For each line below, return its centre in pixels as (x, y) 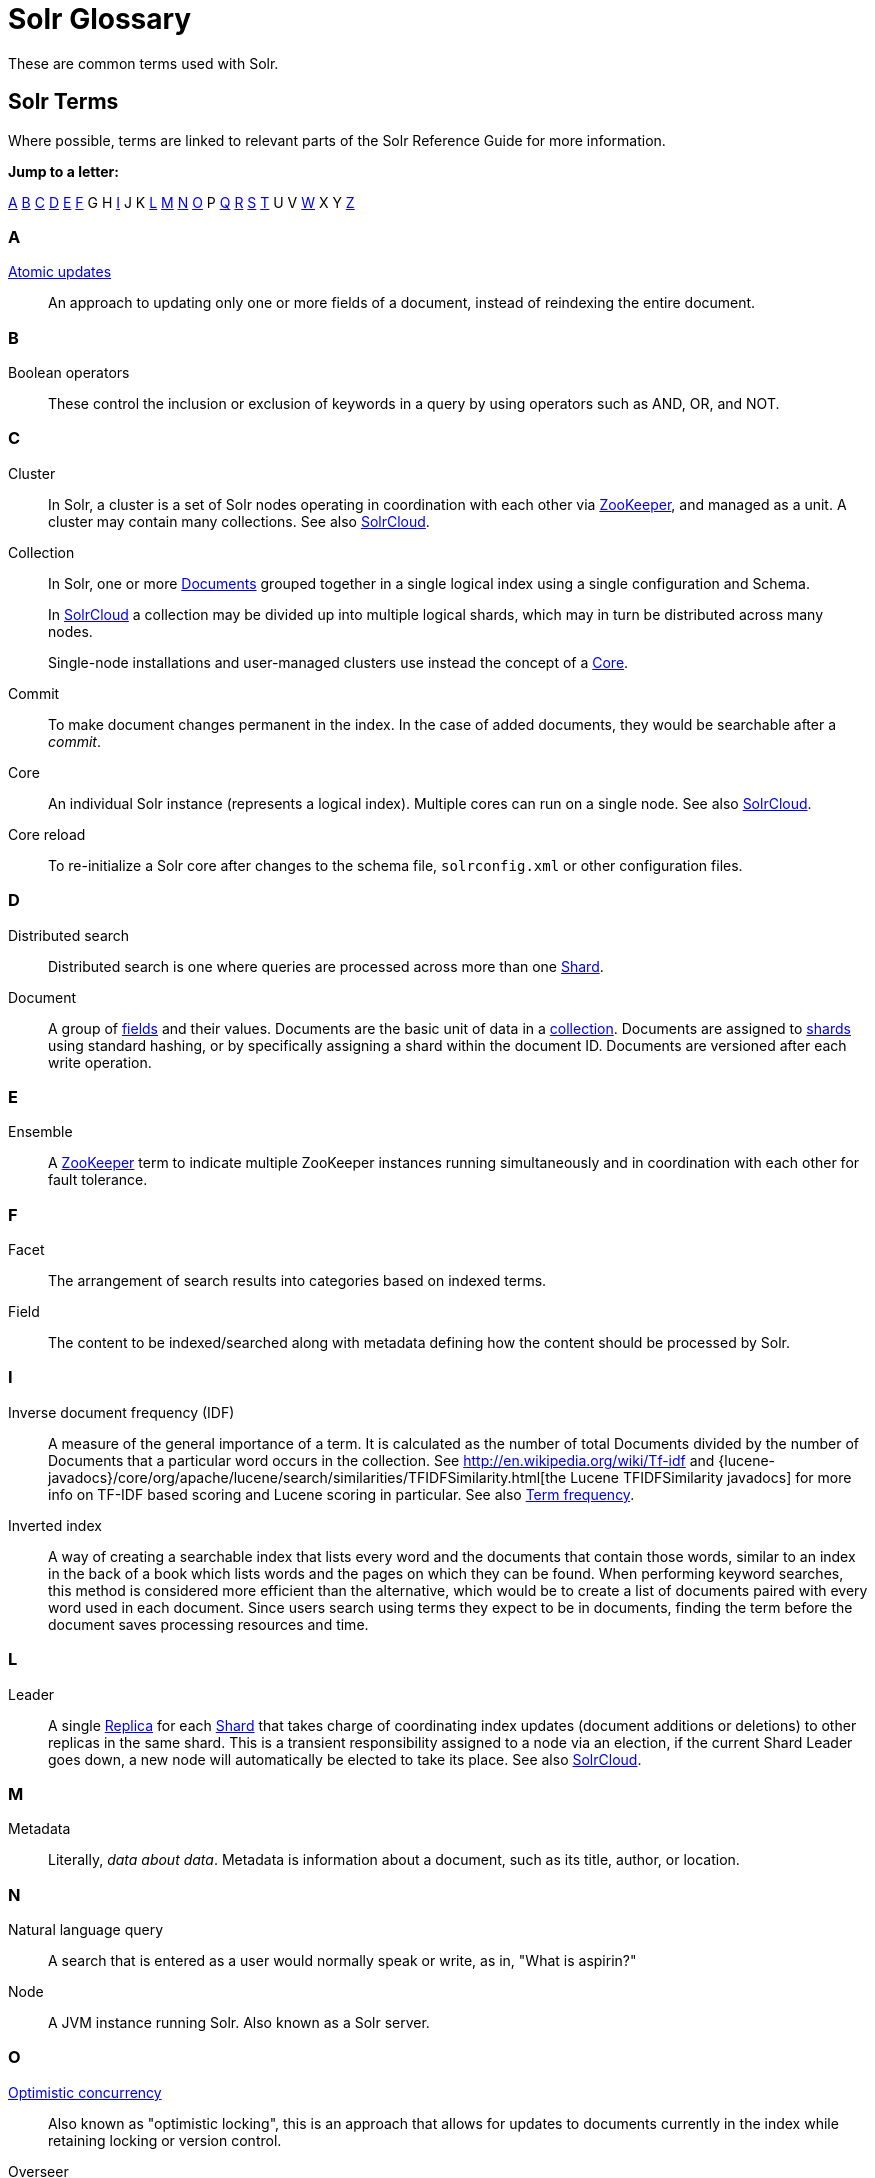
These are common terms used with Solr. (143, 63)
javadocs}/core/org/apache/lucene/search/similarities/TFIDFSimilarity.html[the (307, 1477)
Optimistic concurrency (85, 2092)
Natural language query (86, 1930)
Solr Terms (63, 102)
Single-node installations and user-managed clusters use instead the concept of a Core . (338, 662)
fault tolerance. (98, 1180)
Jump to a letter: (63, 171)
